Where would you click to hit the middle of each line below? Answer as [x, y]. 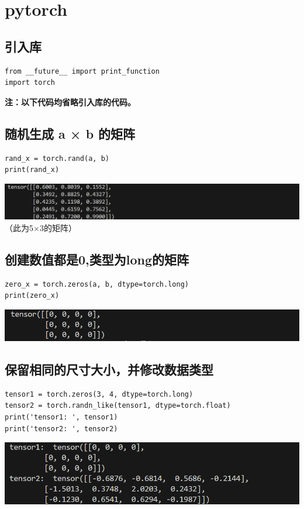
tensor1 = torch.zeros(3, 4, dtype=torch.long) [99, 394]
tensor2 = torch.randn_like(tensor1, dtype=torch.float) [118, 406]
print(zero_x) [32, 296]
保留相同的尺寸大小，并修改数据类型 [109, 369]
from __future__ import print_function [82, 71]
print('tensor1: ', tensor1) [61, 417]
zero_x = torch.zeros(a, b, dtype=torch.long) [97, 284]
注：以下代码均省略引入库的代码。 [70, 102]
